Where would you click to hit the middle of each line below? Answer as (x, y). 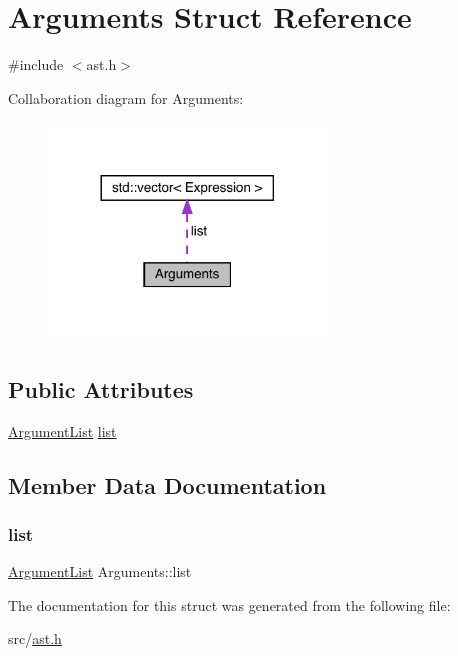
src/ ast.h (35, 638)
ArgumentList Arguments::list (100, 571)
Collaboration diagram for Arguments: (126, 97)
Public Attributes (101, 388)
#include (36, 64)
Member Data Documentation (167, 484)
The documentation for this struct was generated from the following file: (229, 604)
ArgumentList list (62, 430)
